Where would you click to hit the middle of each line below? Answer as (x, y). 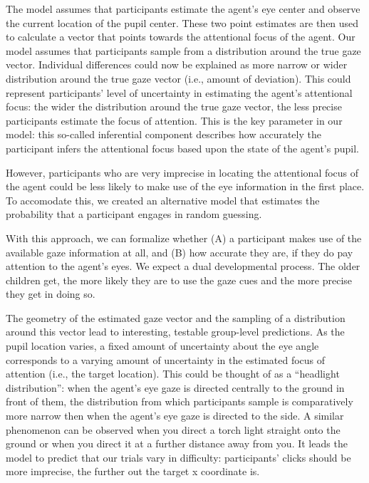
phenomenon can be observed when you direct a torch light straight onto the (173, 429)
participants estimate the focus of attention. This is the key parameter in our (174, 120)
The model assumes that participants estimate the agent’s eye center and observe (183, 9)
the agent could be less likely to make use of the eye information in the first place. (185, 186)
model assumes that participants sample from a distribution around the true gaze (183, 50)
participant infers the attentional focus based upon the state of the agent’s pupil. (182, 148)
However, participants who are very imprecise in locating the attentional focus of (182, 172)
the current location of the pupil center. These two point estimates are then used (182, 22)
